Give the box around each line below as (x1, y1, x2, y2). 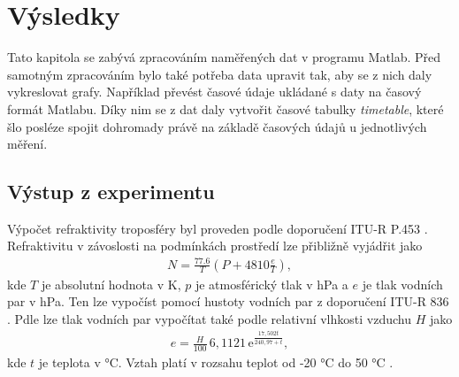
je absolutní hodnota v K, (41, 274, 181, 293)
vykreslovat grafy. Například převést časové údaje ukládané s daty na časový (7, 82, 422, 101)
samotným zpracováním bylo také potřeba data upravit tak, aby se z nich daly (7, 65, 432, 83)
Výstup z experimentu (7, 178, 215, 205)
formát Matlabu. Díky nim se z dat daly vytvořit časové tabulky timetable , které (7, 99, 444, 118)
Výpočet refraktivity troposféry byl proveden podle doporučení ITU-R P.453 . (7, 219, 428, 237)
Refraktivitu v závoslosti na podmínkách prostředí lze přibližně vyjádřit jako (7, 236, 423, 255)
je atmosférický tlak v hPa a (195, 274, 348, 293)
